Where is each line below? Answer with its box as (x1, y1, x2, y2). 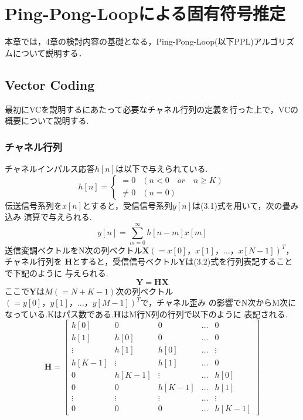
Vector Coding (5, 75, 95, 93)
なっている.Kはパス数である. (5, 307, 114, 320)
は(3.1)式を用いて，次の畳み (192, 199, 299, 211)
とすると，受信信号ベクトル (72, 255, 179, 267)
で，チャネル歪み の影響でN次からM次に (140, 296, 296, 309)
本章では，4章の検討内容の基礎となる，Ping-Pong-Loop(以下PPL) (5, 35, 254, 48)
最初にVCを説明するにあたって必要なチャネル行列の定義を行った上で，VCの (5, 103, 299, 115)
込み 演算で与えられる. (5, 211, 92, 223)
